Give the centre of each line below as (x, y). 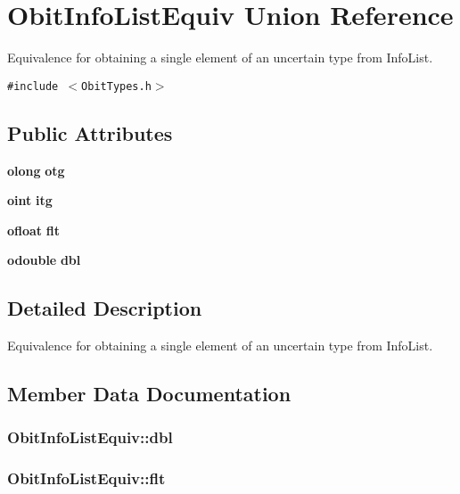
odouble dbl (44, 260)
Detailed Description (105, 308)
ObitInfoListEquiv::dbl (90, 437)
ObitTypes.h (116, 86)
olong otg (36, 170)
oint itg (30, 200)
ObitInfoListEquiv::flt (86, 478)
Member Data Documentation (149, 394)
